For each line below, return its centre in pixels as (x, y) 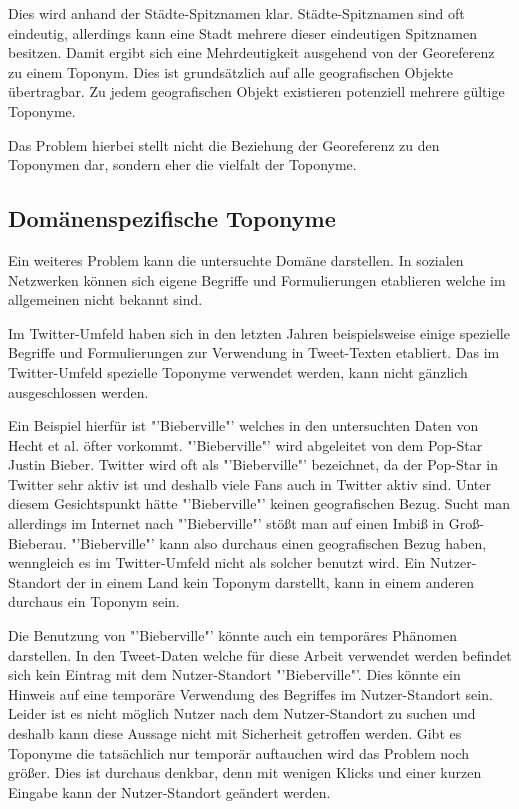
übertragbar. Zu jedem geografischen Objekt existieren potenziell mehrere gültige (256, 91)
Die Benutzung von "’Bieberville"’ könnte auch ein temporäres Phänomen (232, 635)
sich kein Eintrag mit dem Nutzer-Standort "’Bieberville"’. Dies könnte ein (234, 674)
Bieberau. (37, 542)
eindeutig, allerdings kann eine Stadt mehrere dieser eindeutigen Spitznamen (242, 32)
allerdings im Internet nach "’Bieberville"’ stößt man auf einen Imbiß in (226, 523)
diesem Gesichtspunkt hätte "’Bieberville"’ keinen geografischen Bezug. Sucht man (259, 503)
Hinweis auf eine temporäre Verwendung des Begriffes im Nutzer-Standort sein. (250, 693)
